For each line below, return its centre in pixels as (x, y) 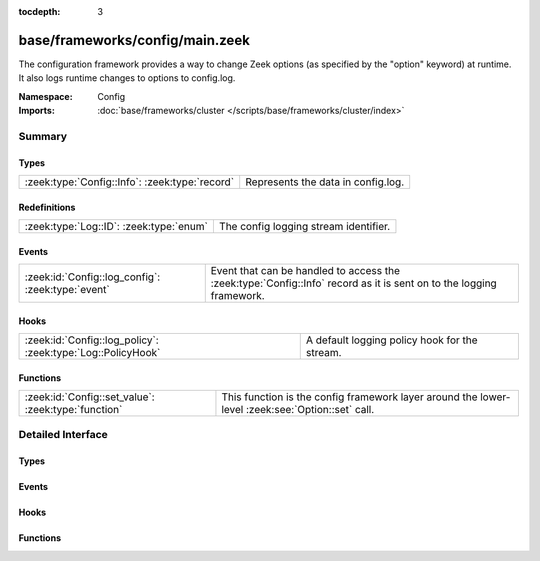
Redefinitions (47, 207)
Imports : (36, 111)
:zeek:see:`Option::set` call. (310, 410)
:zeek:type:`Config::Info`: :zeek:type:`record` (129, 182)
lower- (495, 397)
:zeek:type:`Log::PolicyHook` (92, 353)
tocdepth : (39, 11)
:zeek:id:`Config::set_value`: (89, 397)
